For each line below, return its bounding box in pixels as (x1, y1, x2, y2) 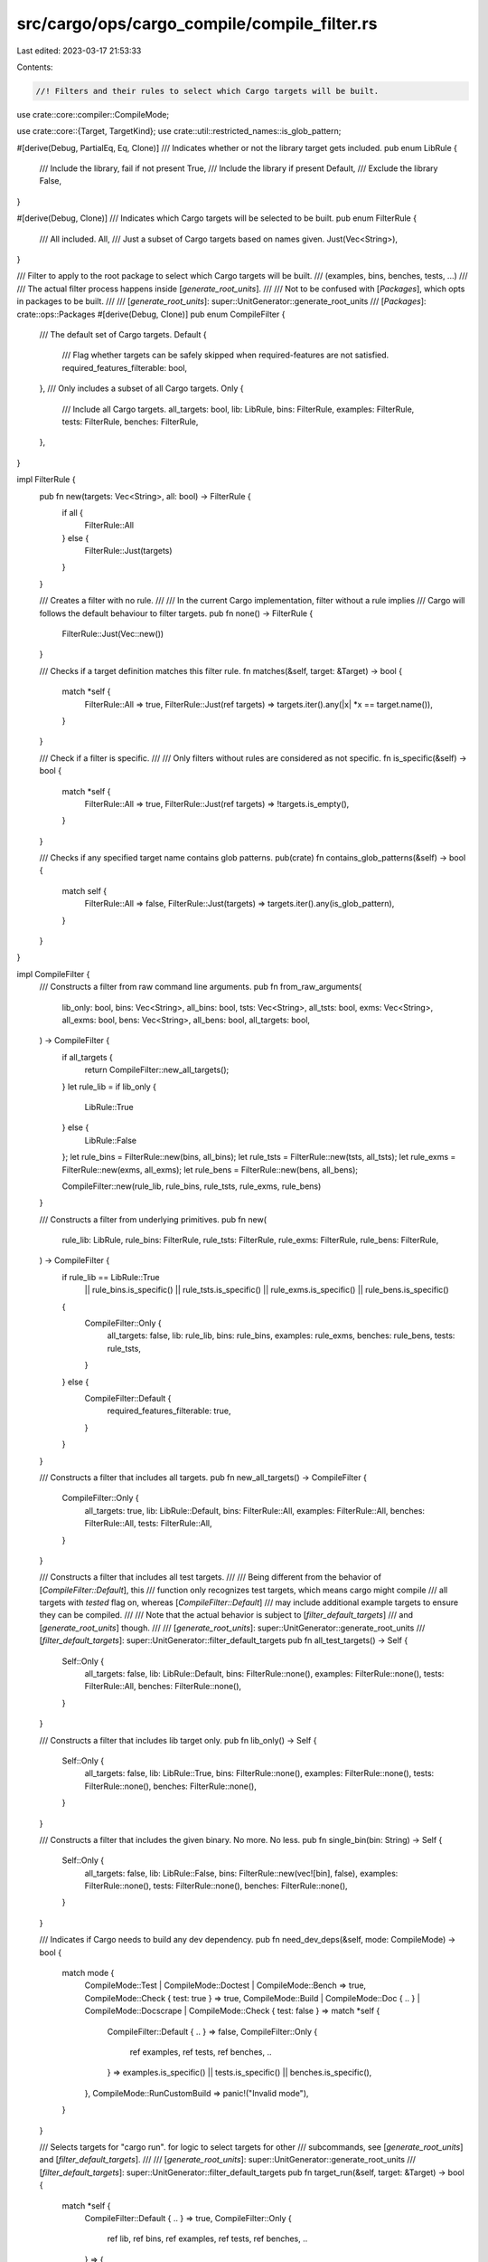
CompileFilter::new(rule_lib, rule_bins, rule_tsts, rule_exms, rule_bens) (61, 1181, 322, 1192)
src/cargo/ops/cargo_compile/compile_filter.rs (16, 14, 378, 33)
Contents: (16, 62, 53, 72)
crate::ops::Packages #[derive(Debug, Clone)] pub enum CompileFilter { (16, 309, 286, 319)
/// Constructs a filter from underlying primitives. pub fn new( (39, 1213, 267, 1225)
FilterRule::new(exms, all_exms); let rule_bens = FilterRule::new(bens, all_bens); (61, 1164, 359, 1175)
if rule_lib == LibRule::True (61, 1271, 160, 1282)
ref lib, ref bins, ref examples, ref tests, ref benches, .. (107, 2233, 308, 2244)
